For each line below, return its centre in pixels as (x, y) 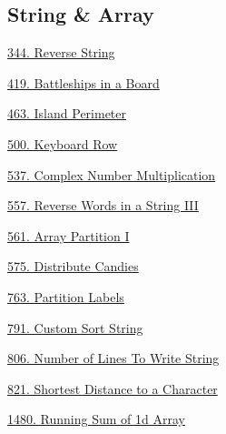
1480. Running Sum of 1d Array (96, 419)
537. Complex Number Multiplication (112, 174)
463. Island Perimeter (67, 113)
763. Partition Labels (66, 296)
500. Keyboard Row (63, 143)
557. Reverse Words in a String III (103, 205)
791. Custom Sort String (75, 327)
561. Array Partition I (69, 235)
